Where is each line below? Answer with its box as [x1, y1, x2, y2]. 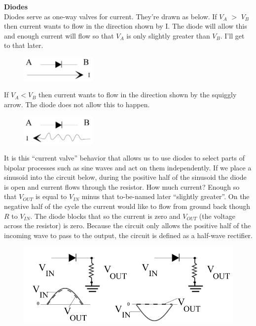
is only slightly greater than [126, 30, 210, 41]
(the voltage [199, 210, 235, 221]
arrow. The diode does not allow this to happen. [4, 99, 150, 110]
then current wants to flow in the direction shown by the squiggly [38, 89, 237, 100]
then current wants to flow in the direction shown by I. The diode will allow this [4, 21, 247, 31]
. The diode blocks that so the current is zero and [30, 210, 181, 221]
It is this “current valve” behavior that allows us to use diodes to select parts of [4, 153, 245, 163]
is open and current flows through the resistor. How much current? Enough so [4, 181, 240, 192]
